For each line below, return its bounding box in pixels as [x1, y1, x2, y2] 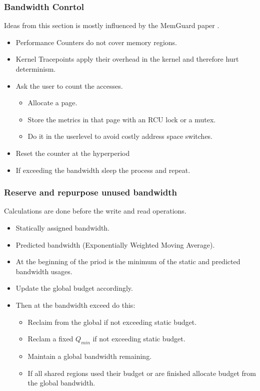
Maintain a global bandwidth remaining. [27, 350, 152, 361]
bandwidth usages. [15, 266, 72, 276]
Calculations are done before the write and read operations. [4, 206, 186, 216]
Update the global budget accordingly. [15, 283, 133, 293]
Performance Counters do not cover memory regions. [15, 37, 177, 47]
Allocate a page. [27, 97, 77, 108]
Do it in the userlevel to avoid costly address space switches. [27, 131, 213, 141]
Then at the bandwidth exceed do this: [15, 299, 135, 310]
